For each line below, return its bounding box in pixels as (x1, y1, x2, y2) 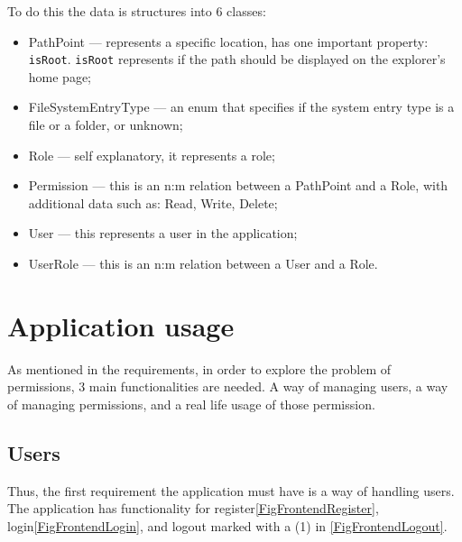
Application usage (7, 307, 235, 344)
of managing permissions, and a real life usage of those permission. (7, 394, 375, 413)
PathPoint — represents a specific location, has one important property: (28, 32, 429, 51)
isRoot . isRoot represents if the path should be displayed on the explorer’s (28, 50, 446, 69)
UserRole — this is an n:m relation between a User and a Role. (28, 254, 378, 272)
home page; (28, 67, 92, 86)
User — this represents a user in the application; (28, 224, 298, 243)
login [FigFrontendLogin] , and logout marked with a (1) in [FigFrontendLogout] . (7, 516, 448, 535)
